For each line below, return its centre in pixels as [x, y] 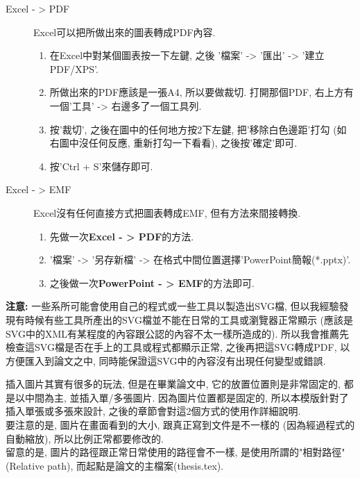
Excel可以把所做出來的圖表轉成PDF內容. [125, 32]
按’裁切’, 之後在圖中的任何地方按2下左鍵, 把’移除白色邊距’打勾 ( [193, 129]
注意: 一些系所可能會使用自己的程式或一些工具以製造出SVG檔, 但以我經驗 [172, 306]
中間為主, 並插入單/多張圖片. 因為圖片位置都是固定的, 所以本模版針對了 [187, 397]
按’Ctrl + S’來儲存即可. [101, 166]
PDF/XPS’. [74, 68]
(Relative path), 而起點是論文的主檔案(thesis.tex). [115, 465]
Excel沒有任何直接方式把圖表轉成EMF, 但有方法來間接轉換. [167, 212]
